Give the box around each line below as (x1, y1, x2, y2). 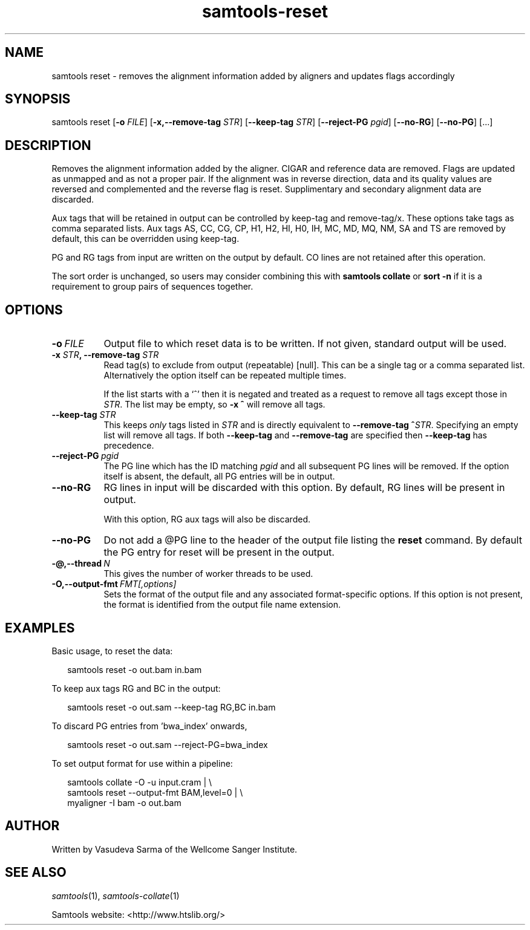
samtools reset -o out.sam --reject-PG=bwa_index (67, 739, 268, 750)
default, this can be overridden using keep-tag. (51, 233, 240, 244)
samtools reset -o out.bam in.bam (67, 664, 202, 675)
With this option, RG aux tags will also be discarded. (103, 514, 310, 525)
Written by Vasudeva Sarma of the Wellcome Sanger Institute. (51, 844, 298, 854)
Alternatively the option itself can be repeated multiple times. (103, 370, 347, 381)
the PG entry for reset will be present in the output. (103, 546, 335, 559)
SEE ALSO (5, 865, 67, 880)
